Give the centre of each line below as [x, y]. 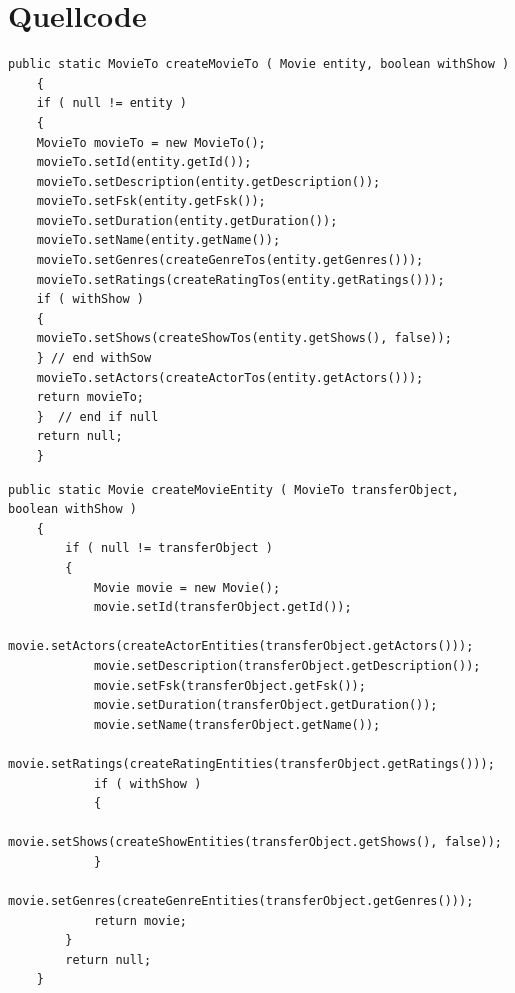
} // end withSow [94, 358]
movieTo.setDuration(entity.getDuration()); [187, 220]
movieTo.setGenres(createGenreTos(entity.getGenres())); [230, 260]
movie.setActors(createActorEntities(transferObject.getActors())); [241, 646]
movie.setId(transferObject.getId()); [222, 607]
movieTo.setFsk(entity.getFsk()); [151, 201]
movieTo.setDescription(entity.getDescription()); [208, 181]
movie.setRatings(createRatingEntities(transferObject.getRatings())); [251, 763]
